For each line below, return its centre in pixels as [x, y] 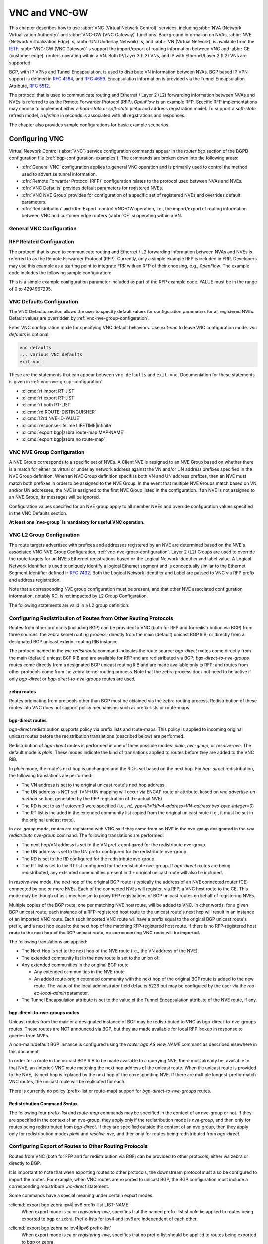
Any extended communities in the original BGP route [75, 965]
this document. [25, 1051]
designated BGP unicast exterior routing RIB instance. [64, 641]
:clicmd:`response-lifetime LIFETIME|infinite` [67, 425]
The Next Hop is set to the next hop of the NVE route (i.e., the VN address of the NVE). [110, 951]
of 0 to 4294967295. [31, 289]
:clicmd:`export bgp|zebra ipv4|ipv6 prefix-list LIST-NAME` [69, 1205]
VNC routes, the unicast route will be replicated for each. [67, 1082]
